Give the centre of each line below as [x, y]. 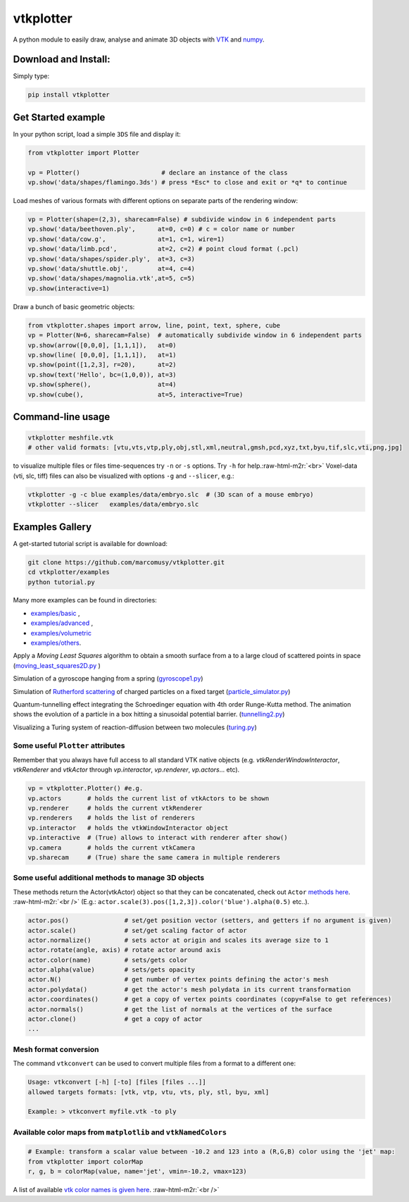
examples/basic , [55, 613]
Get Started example [59, 117]
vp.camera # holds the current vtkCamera [111, 848]
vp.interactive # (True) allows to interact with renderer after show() [158, 838]
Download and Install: [62, 60]
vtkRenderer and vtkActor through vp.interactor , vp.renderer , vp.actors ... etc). [126, 770]
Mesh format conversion [56, 1049]
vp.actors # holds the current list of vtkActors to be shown [149, 798]
